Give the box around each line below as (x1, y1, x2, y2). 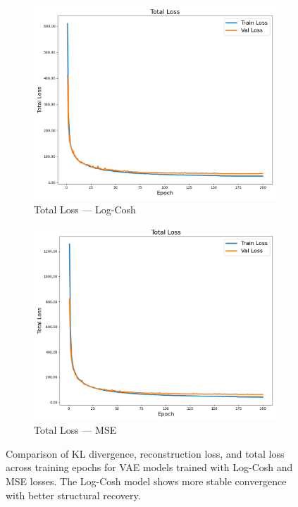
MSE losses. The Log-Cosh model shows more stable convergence (6, 473, 287, 488)
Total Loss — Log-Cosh (34, 201, 136, 216)
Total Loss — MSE (34, 423, 117, 437)
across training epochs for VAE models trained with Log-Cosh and (6, 460, 293, 475)
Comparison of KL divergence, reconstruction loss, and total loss (6, 446, 285, 461)
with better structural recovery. (6, 487, 141, 502)
